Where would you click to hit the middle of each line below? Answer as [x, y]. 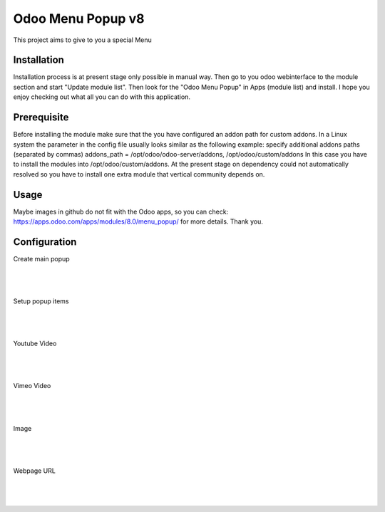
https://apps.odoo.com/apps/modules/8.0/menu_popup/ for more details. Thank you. [138, 221]
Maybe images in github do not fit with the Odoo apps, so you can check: [121, 211]
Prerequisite [41, 117]
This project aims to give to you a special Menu [83, 40]
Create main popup [42, 258]
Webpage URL [35, 471]
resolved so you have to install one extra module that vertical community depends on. [139, 174]
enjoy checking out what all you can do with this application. [102, 97]
